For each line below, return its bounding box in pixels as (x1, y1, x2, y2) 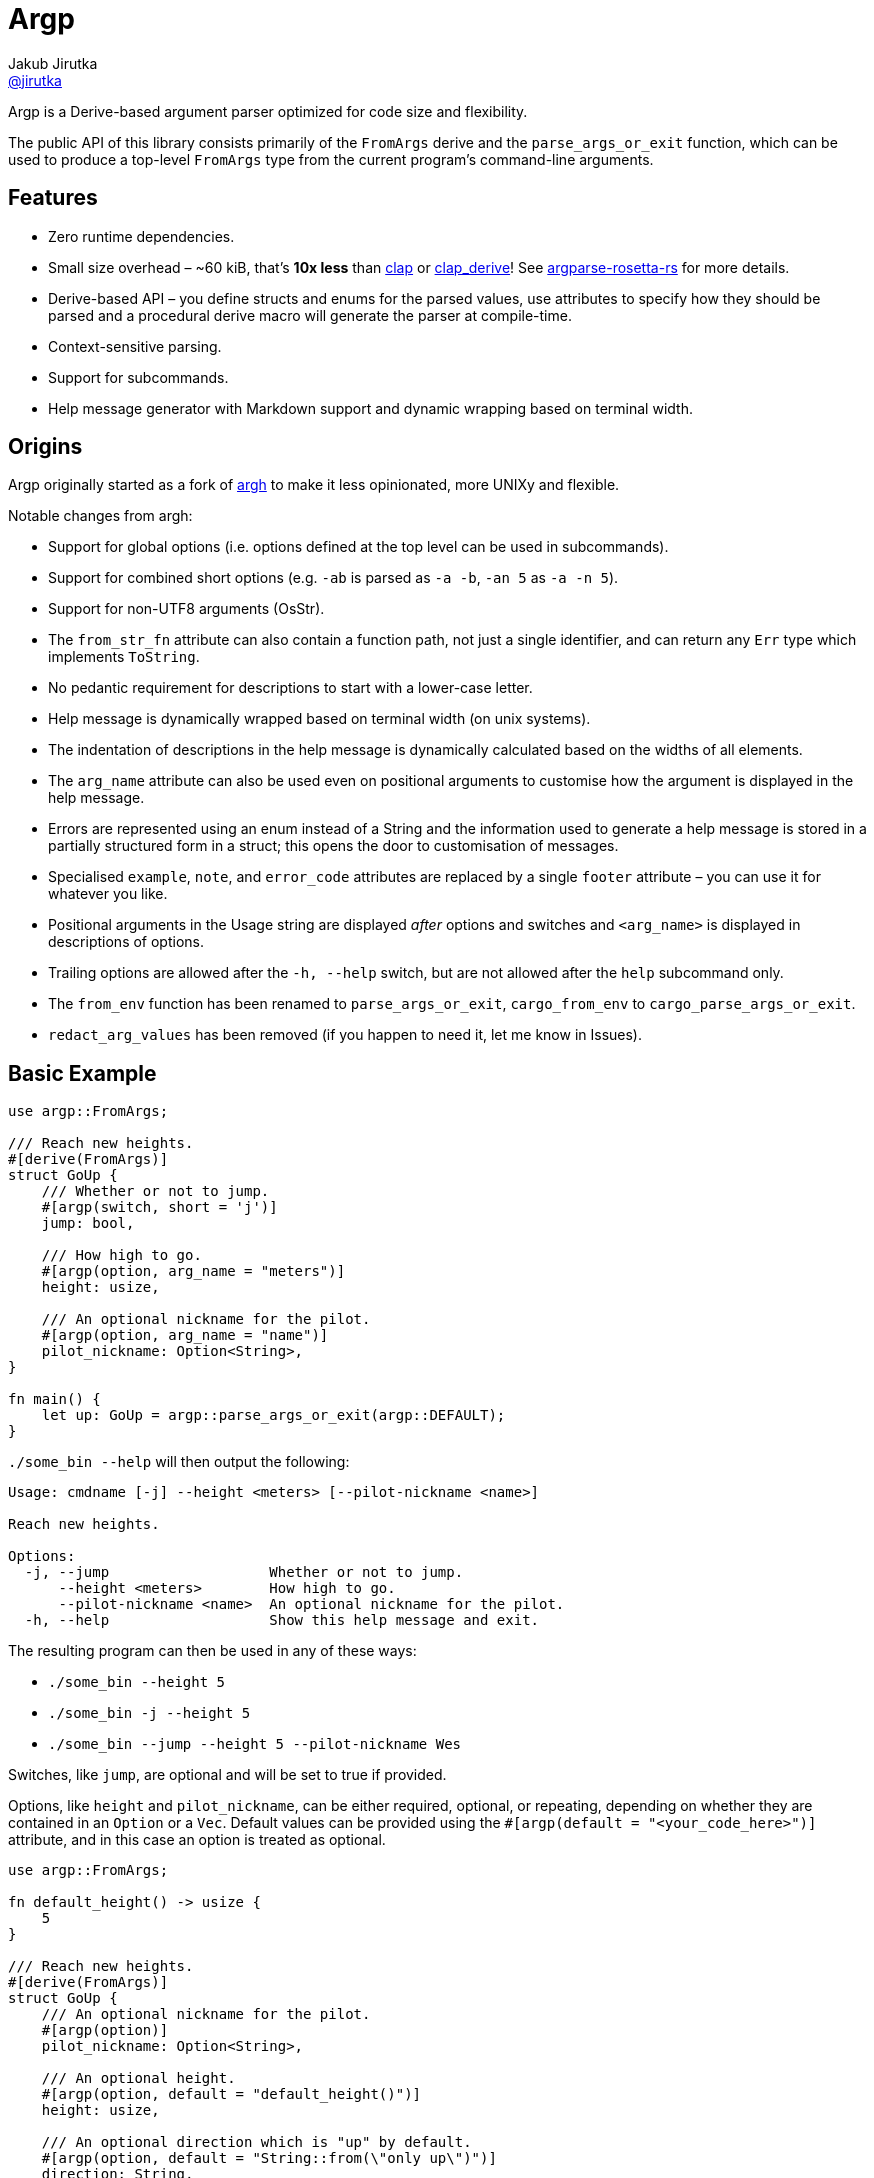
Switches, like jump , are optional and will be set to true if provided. (8, 1766, 447, 1784)
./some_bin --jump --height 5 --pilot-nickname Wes (48, 1736, 462, 1753)
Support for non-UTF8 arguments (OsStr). (48, 600, 325, 618)
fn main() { (8, 1391, 101, 1408)
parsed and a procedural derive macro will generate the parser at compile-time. (48, 306, 572, 324)
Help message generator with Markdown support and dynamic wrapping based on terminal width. (48, 399, 693, 417)
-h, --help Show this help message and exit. (24, 1612, 540, 1629)
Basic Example (8, 1060, 157, 1086)
